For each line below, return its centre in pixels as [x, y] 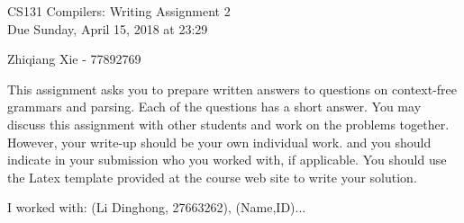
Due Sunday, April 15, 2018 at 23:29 [108, 28]
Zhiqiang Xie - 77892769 [74, 59]
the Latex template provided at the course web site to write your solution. [212, 177]
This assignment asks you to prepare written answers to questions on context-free [232, 89]
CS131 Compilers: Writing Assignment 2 [119, 11]
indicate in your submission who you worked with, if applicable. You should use [227, 160]
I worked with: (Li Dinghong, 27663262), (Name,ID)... [157, 207]
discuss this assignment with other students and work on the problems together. [228, 124]
